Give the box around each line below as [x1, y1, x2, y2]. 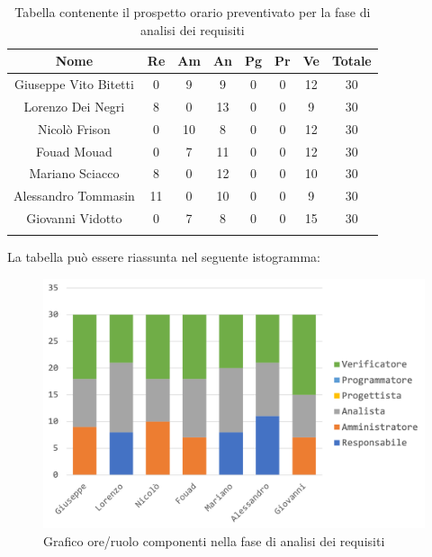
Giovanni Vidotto [26, 209, 122, 228]
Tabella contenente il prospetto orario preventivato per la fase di [14, 3, 371, 21]
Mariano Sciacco [29, 164, 120, 183]
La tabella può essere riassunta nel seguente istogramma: [7, 247, 321, 266]
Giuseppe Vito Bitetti [13, 75, 134, 94]
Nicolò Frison [38, 119, 111, 138]
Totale [331, 51, 372, 70]
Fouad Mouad [36, 141, 112, 160]
